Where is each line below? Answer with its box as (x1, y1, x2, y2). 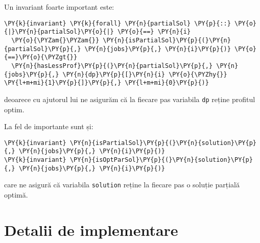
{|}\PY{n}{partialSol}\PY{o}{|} (4, 28, 114, 36)
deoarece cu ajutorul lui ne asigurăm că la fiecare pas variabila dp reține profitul (4, 93, 255, 104)
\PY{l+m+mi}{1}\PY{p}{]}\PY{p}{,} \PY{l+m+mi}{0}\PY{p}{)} (4, 79, 209, 87)
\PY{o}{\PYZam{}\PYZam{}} (11, 36, 100, 44)
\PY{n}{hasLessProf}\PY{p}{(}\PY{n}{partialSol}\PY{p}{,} (11, 62, 213, 69)
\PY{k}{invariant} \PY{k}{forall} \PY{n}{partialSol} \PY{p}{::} (4, 19, 231, 27)
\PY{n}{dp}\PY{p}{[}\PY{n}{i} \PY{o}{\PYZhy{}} (62, 70, 227, 78)
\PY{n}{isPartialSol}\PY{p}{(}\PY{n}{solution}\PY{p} (69, 139, 256, 147)
